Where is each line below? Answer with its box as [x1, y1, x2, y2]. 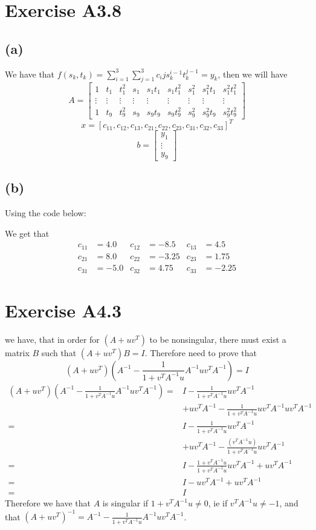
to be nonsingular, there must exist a [149, 333, 286, 345]
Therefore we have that [5, 497, 91, 509]
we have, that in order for [5, 333, 100, 345]
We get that [5, 227, 50, 239]
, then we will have [218, 67, 288, 80]
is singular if [102, 497, 149, 509]
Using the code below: [5, 207, 86, 219]
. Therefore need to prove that [144, 346, 257, 359]
